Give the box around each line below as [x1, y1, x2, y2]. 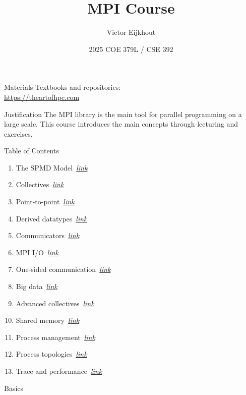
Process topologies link [16, 349, 87, 359]
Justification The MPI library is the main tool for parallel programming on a [4, 108, 242, 119]
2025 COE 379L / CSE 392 [89, 43, 173, 54]
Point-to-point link [16, 196, 75, 207]
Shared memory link [16, 315, 80, 325]
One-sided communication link [16, 264, 111, 274]
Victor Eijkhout [106, 27, 156, 37]
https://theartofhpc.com [4, 91, 80, 102]
